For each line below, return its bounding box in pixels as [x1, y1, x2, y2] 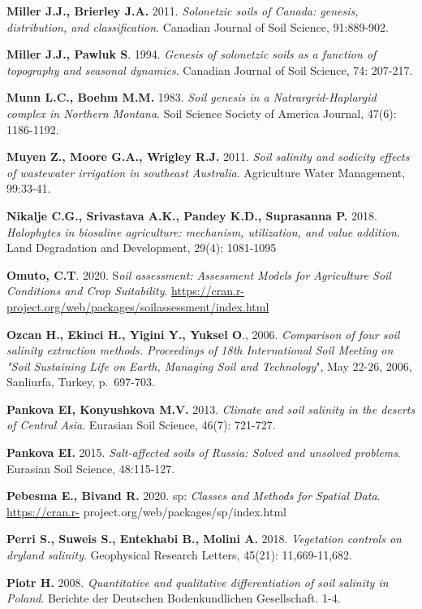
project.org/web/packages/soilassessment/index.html [6, 298, 269, 315]
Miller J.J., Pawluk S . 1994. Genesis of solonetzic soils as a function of [6, 46, 377, 63]
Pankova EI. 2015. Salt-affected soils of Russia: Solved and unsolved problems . [6, 444, 401, 461]
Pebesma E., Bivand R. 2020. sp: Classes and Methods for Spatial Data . [6, 487, 381, 504]
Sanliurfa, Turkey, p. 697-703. [6, 373, 155, 390]
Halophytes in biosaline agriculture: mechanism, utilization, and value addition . [6, 223, 400, 240]
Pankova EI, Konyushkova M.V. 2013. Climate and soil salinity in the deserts [6, 400, 416, 417]
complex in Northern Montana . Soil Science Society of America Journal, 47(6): [6, 104, 397, 121]
